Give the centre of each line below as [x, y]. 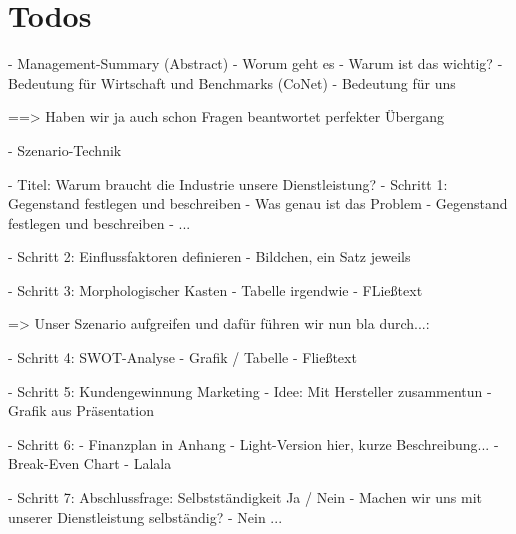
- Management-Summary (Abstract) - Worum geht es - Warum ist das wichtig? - [255, 63]
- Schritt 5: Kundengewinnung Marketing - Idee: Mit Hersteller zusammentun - [250, 390]
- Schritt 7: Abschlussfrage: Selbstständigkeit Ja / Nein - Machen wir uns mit [245, 497]
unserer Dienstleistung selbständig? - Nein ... [145, 516]
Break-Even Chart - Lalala [90, 463]
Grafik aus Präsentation [81, 410]
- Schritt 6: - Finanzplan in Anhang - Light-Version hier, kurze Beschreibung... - [253, 443]
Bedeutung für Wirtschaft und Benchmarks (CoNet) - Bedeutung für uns [232, 82]
